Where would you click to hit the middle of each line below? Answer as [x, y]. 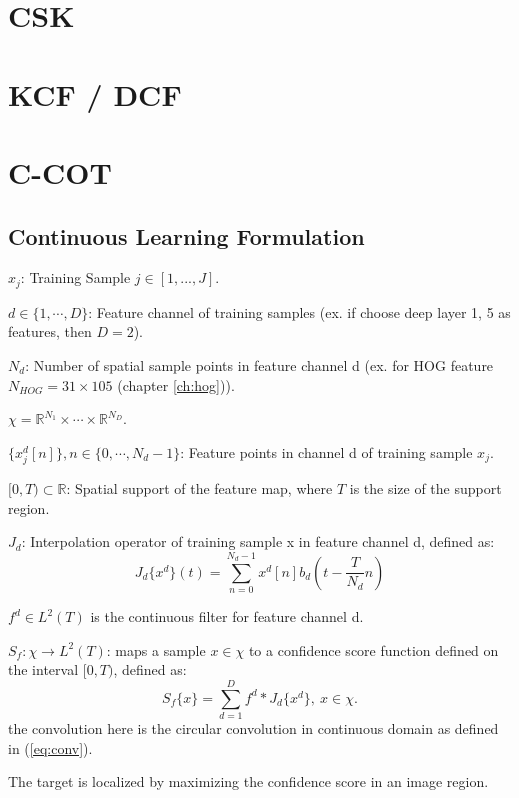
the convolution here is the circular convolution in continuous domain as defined [253, 728]
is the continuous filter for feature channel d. [227, 616]
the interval [43, 669]
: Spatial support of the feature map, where [199, 487]
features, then [50, 331]
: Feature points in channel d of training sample [326, 451]
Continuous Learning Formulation [186, 235]
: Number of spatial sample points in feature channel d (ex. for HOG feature [259, 364]
